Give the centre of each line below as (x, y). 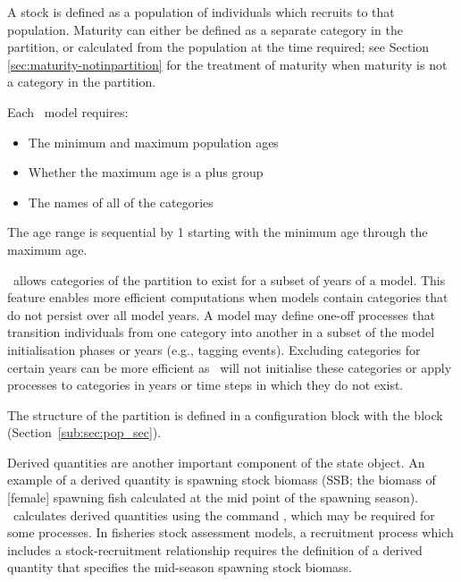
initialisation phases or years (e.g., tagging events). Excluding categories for (214, 349)
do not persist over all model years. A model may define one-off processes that (222, 314)
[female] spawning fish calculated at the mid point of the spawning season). (213, 498)
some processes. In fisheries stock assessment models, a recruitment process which (230, 532)
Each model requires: (68, 111)
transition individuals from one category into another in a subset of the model (221, 332)
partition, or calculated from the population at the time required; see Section (218, 47)
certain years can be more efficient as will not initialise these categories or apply (230, 367)
